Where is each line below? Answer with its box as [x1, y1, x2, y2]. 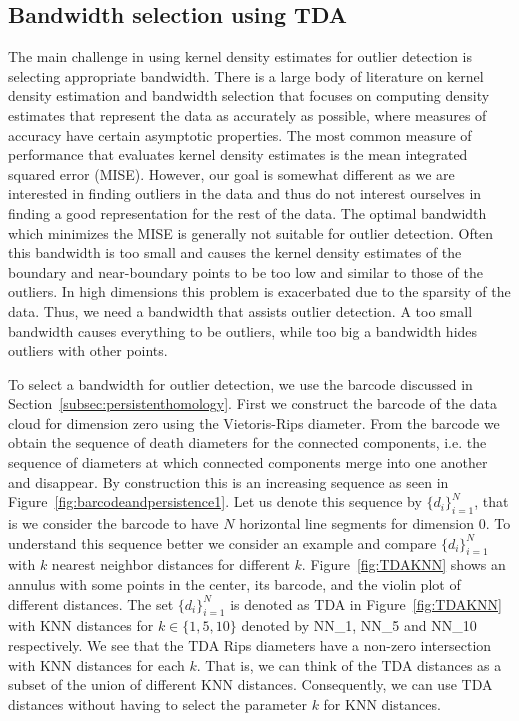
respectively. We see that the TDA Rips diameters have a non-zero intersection [8, 635, 492, 656]
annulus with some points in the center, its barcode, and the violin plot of [8, 574, 461, 595]
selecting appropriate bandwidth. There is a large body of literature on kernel [8, 65, 484, 86]
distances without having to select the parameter [8, 693, 307, 714]
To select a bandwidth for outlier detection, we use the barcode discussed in [8, 373, 473, 394]
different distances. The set [8, 593, 174, 614]
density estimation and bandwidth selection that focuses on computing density [8, 85, 490, 106]
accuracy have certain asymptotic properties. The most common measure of [8, 124, 472, 145]
